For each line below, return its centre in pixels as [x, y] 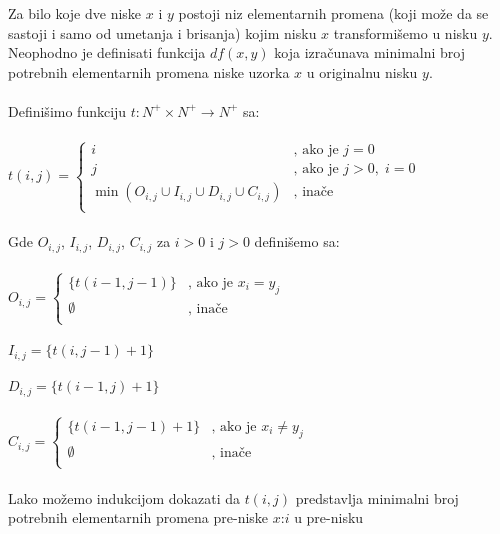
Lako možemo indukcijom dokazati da [124, 497]
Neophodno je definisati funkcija [107, 52]
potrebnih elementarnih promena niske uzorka [149, 71]
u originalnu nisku [362, 71]
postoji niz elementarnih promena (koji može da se [333, 13]
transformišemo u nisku [405, 32]
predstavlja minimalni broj [377, 497]
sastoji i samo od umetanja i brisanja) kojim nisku [162, 32]
